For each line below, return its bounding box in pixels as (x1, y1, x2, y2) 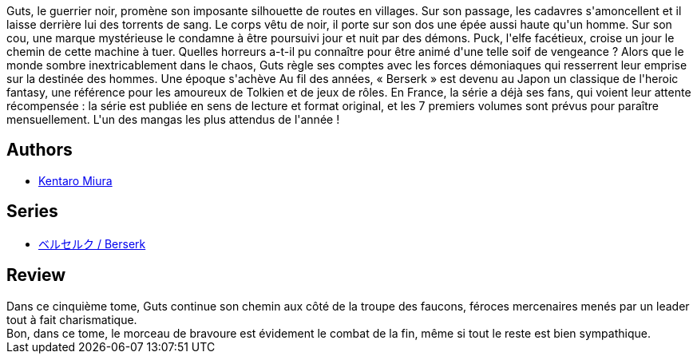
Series (6, 201, 58, 222)
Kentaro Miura (38, 173, 113, 188)
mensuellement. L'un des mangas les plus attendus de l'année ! (6, 113, 340, 126)
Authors (6, 140, 73, 160)
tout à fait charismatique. (6, 312, 137, 326)
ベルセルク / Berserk (38, 236, 146, 251)
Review (6, 265, 66, 286)
